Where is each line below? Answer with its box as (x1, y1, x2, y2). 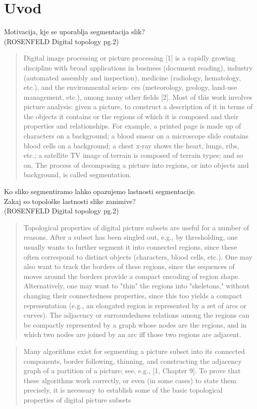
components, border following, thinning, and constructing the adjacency (23, 355, 242, 366)
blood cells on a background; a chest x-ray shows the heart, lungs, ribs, (23, 140, 239, 150)
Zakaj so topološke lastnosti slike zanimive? (4, 196, 136, 206)
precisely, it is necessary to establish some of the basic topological (23, 385, 223, 395)
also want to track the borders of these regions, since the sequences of (23, 261, 235, 272)
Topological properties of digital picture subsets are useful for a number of (23, 222, 249, 232)
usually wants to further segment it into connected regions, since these (23, 242, 237, 252)
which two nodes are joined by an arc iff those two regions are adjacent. (23, 329, 241, 340)
